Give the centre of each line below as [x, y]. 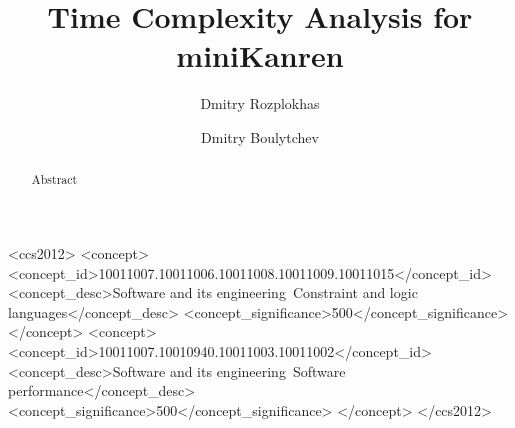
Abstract [54, 179]
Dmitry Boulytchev [260, 136]
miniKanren [260, 55]
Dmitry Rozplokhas [260, 103]
